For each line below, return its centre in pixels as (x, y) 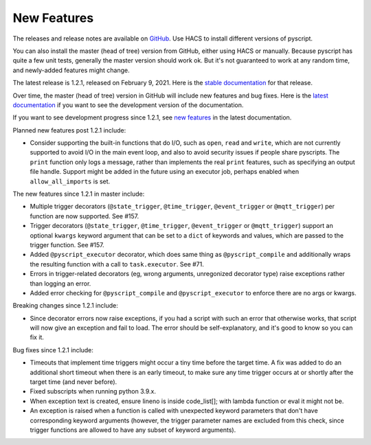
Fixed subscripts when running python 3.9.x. (93, 391)
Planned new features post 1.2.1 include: (69, 130)
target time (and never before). (74, 382)
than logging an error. (60, 283)
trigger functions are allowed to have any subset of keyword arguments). (133, 430)
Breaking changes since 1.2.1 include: (65, 306)
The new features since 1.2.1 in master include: (79, 194)
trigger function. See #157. (67, 244)
